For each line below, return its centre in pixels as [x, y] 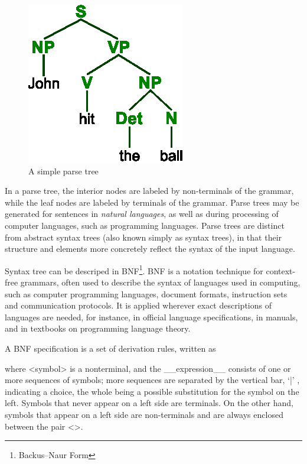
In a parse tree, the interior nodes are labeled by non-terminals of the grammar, [149, 191]
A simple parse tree [63, 171]
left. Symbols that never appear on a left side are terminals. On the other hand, [149, 403]
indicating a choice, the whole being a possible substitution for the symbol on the [152, 391]
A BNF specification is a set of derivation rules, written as [110, 348]
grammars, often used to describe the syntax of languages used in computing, [160, 282]
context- [281, 270]
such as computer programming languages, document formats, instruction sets [146, 293]
